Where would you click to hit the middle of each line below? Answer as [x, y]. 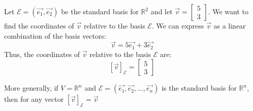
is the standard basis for [199, 88]
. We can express [178, 25]
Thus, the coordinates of [42, 54]
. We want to [228, 11]
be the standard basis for [100, 11]
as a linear [230, 25]
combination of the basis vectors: [55, 35]
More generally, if [31, 88]
